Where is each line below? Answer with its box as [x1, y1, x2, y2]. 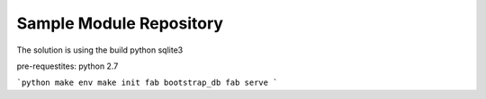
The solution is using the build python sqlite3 [16, 45, 184, 55]
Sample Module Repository [16, 13, 224, 33]
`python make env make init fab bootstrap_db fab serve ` [16, 78, 278, 88]
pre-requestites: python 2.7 [16, 61, 119, 71]
